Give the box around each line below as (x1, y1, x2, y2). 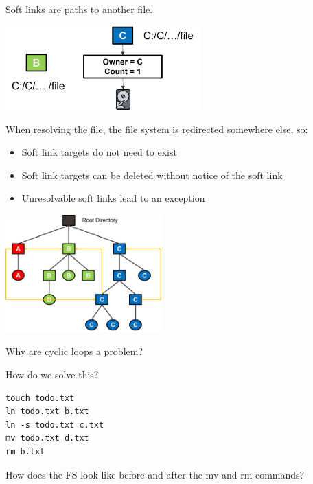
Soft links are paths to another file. (5, 2, 153, 16)
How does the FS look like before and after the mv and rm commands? (5, 467, 305, 481)
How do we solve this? (5, 367, 99, 382)
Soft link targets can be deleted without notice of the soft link (21, 168, 283, 182)
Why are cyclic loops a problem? (5, 344, 143, 358)
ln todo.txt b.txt (5, 406, 89, 417)
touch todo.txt (5, 393, 75, 403)
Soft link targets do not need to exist (21, 145, 177, 159)
